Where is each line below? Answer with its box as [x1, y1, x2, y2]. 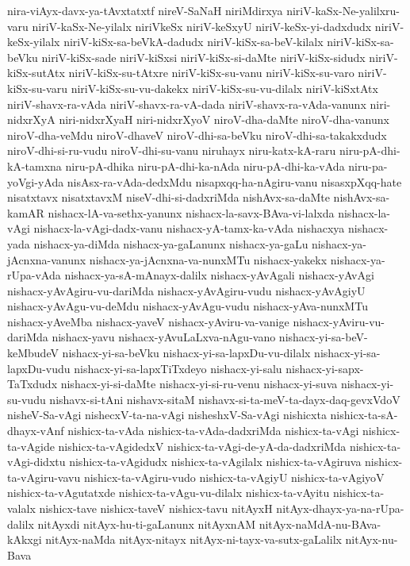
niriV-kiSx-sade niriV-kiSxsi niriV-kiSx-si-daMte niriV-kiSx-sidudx [41, 48, 366, 65]
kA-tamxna [7, 157, 62, 174]
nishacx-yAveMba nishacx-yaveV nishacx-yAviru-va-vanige [7, 313, 289, 329]
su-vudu [7, 391, 46, 407]
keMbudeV [7, 345, 59, 361]
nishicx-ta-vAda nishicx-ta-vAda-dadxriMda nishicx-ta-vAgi [67, 422, 359, 439]
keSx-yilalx [7, 33, 60, 50]
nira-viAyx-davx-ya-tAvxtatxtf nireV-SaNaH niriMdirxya [7, 2, 283, 18]
